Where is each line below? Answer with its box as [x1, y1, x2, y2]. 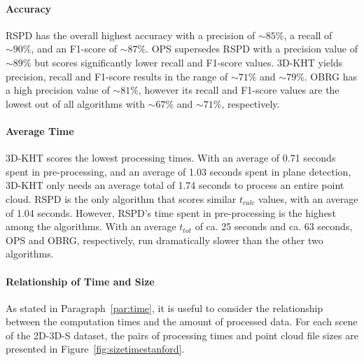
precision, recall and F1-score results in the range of [6, 69, 228, 83]
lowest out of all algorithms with [6, 96, 145, 111]
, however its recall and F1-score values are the [138, 83, 339, 97]
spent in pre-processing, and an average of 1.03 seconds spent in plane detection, [6, 164, 351, 178]
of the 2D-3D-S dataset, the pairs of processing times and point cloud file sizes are [6, 327, 358, 342]
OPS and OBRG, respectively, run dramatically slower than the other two [6, 232, 323, 247]
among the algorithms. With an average [6, 219, 176, 234]
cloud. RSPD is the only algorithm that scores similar [6, 191, 237, 206]
